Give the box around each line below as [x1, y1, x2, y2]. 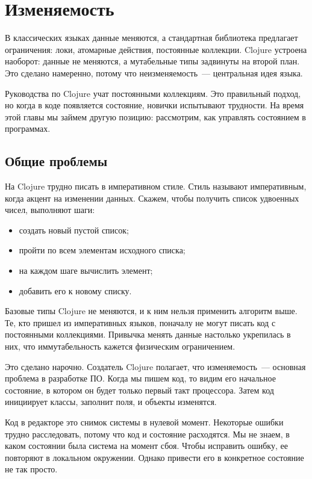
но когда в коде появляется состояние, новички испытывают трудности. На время [5, 99, 304, 111]
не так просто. [5, 463, 58, 475]
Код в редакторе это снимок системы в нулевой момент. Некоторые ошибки [5, 415, 284, 428]
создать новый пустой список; [19, 223, 129, 236]
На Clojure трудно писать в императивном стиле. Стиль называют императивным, [5, 180, 307, 193]
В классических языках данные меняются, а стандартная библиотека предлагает [5, 31, 298, 44]
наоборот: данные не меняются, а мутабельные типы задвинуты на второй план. [5, 55, 300, 67]
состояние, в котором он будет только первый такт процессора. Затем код [5, 383, 274, 396]
